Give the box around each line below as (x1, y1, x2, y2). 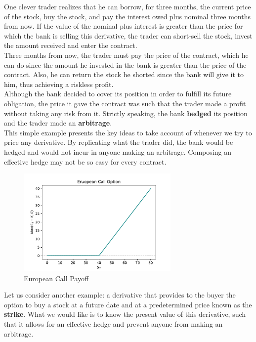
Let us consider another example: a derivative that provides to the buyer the (4, 290, 236, 300)
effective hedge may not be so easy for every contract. (4, 156, 167, 167)
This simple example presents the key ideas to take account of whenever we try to (4, 127, 252, 137)
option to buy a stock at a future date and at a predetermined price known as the (4, 299, 252, 309)
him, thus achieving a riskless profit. (4, 79, 114, 89)
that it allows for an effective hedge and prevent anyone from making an (4, 318, 223, 329)
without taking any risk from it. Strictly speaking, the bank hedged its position (4, 108, 248, 118)
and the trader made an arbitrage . (4, 118, 112, 128)
